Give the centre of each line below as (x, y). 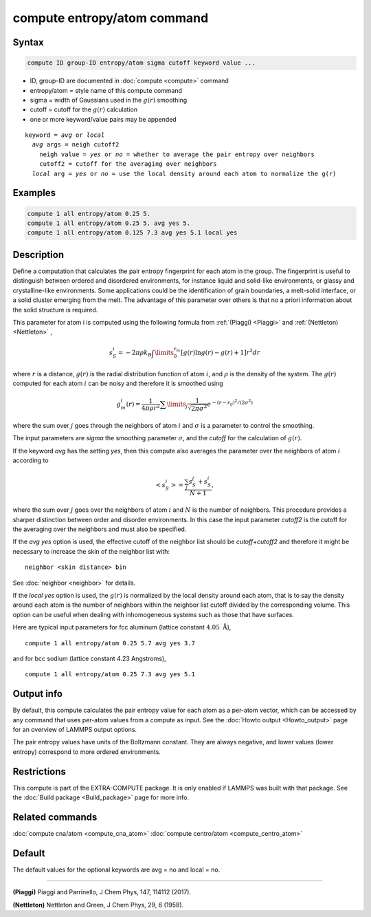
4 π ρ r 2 (151, 408)
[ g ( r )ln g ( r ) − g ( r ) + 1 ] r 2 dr (221, 352)
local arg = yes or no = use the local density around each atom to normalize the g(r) (184, 173)
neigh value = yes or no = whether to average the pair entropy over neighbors (177, 154)
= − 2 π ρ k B (135, 354)
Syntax (28, 42)
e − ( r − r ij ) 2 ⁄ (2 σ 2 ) (230, 403)
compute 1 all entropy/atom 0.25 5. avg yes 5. (109, 223)
